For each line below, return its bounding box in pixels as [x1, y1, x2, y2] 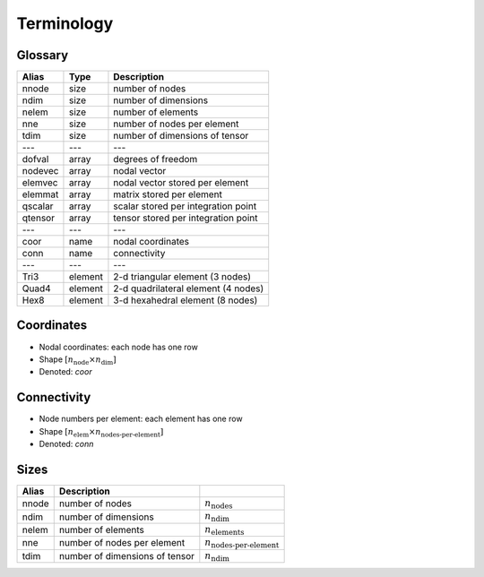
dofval [22, 153, 49, 166]
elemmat [22, 188, 59, 201]
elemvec [22, 177, 58, 189]
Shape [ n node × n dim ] [39, 354, 117, 366]
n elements [204, 523, 245, 537]
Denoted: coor [39, 366, 93, 377]
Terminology [16, 13, 114, 33]
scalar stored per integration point [113, 200, 257, 212]
